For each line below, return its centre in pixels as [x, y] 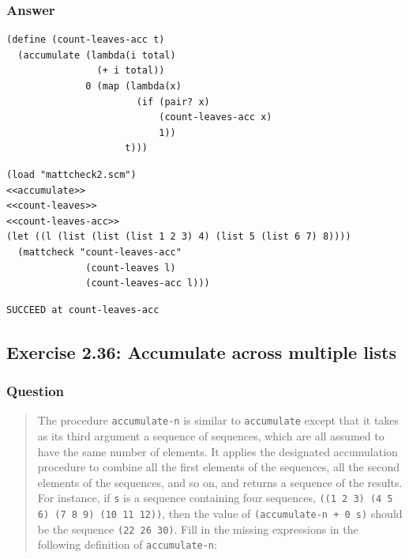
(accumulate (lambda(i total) [97, 55]
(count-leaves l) [131, 268]
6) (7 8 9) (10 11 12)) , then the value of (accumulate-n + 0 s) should [220, 513]
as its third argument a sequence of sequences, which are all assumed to [211, 435]
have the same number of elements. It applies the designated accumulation [218, 451]
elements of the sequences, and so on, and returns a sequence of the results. [220, 482]
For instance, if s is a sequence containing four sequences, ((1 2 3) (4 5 [215, 498]
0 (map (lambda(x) [133, 86]
